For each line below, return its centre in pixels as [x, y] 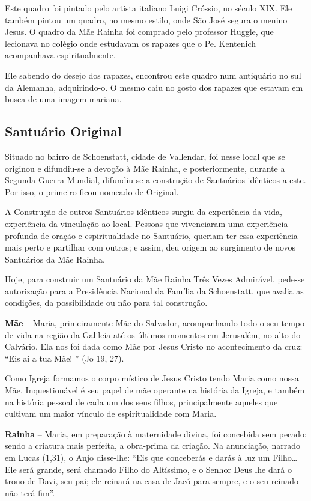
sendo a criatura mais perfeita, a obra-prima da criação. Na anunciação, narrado [153, 445]
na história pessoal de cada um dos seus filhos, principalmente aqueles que [141, 402]
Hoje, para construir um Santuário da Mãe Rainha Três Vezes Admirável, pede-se [155, 279]
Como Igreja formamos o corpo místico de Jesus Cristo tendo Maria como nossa [152, 378]
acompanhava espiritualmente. [60, 55]
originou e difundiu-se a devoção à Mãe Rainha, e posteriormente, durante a [145, 168]
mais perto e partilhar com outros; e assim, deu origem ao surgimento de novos [150, 247]
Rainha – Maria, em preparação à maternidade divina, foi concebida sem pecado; [156, 433]
